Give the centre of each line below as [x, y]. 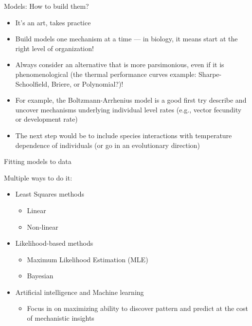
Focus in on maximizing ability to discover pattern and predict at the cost [137, 308]
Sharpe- [210, 74]
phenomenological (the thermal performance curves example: [106, 74]
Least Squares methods [50, 194]
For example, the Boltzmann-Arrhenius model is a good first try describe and [131, 100]
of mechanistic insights [61, 318]
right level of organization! [54, 48]
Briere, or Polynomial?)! [87, 83]
